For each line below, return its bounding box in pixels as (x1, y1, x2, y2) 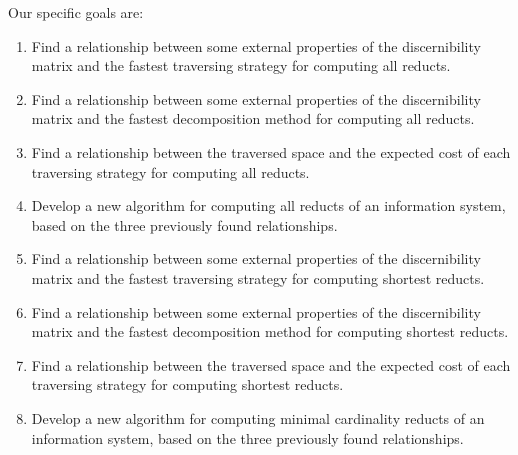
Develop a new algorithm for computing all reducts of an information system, (31, 195, 506, 216)
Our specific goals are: (8, 2, 144, 22)
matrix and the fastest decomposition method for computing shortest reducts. (31, 321, 509, 342)
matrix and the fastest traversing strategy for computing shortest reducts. (31, 267, 485, 288)
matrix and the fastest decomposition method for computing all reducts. (31, 108, 475, 129)
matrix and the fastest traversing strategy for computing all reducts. (31, 55, 451, 76)
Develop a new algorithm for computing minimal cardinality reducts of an (31, 407, 485, 428)
